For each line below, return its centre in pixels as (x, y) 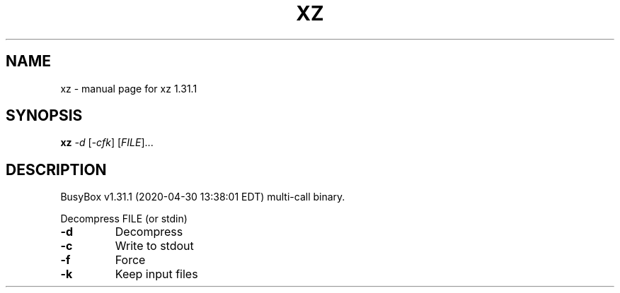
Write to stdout (154, 246)
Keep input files (156, 274)
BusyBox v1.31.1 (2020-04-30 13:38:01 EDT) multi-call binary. (203, 197)
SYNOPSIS (44, 116)
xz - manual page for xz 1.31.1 (129, 88)
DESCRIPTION (56, 169)
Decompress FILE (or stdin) (124, 219)
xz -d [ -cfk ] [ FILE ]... (107, 143)
